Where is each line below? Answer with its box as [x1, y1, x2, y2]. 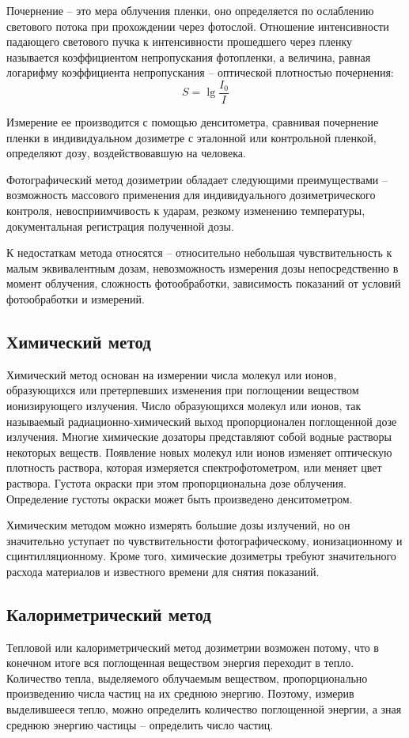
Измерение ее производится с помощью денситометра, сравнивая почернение [6, 114, 379, 130]
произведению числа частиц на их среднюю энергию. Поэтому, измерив [6, 685, 354, 702]
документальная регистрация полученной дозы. [6, 217, 234, 234]
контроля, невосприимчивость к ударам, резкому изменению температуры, [6, 202, 365, 218]
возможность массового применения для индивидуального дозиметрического [6, 186, 376, 203]
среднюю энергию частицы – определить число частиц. [6, 716, 274, 732]
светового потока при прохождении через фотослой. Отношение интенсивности [6, 17, 389, 34]
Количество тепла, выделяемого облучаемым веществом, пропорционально [6, 669, 368, 686]
